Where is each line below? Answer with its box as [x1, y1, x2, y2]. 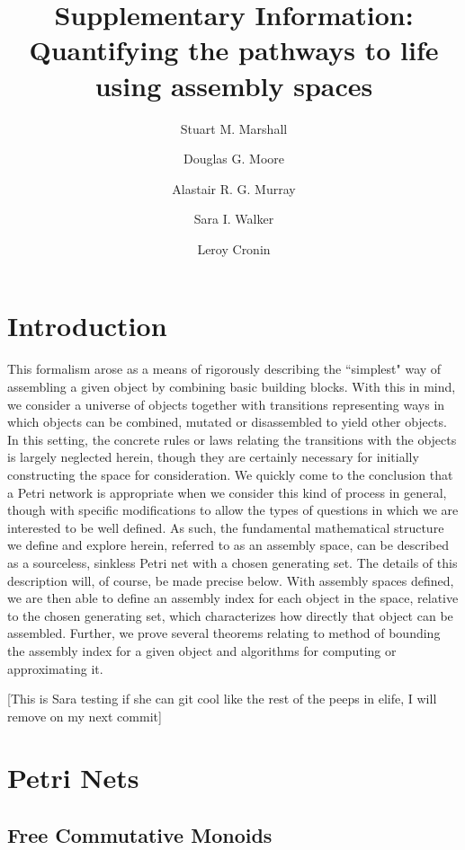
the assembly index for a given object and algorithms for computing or [7, 641, 397, 660]
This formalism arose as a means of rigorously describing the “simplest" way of [7, 359, 442, 378]
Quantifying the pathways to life [29, 31, 439, 68]
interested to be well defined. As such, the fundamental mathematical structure [7, 518, 444, 536]
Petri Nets [7, 759, 139, 796]
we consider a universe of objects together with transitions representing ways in [7, 394, 445, 413]
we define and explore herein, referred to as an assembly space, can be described [7, 536, 449, 554]
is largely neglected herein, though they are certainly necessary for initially [7, 447, 419, 466]
